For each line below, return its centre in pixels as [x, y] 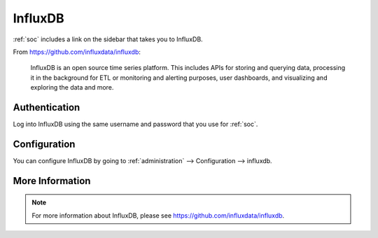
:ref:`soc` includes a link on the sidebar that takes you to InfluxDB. [108, 39]
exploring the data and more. [72, 87]
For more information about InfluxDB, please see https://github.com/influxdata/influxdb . [158, 215]
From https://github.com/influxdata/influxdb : [77, 52]
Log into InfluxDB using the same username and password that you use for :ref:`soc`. [135, 124]
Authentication [47, 107]
